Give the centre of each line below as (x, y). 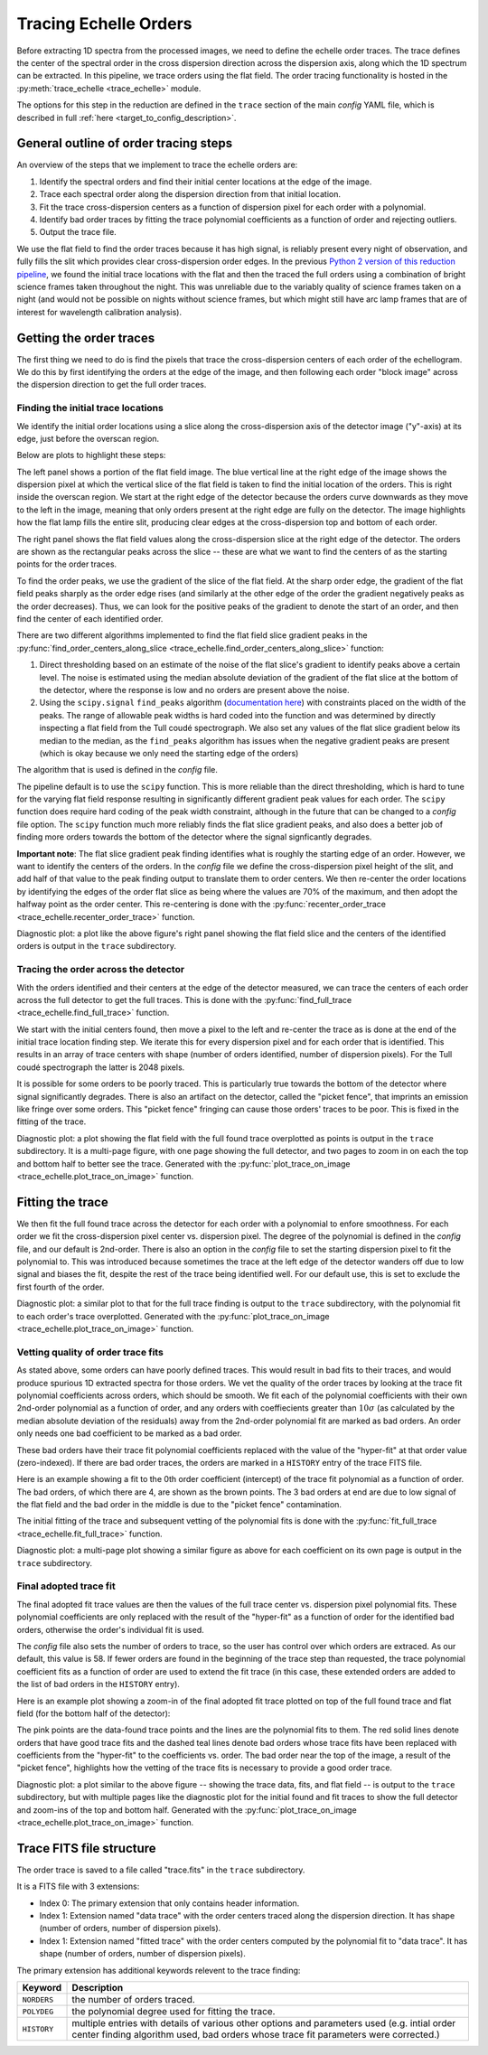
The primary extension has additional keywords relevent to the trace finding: (159, 1970)
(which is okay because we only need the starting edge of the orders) (169, 753)
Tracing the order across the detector (101, 970)
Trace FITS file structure (87, 1848)
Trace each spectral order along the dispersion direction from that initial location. (190, 194)
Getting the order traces (86, 338)
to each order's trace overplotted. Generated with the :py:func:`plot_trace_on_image (173, 1316)
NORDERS (38, 1999)
